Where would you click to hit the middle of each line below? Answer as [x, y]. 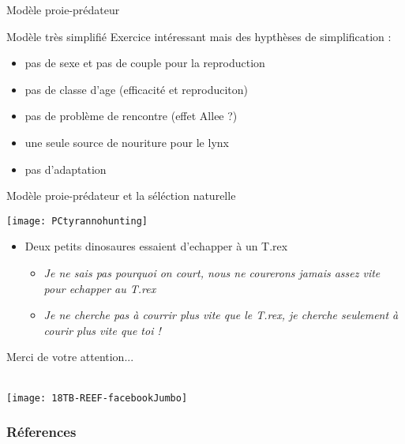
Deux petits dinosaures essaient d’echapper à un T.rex [156, 246]
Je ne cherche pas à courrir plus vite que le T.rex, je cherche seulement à [221, 315]
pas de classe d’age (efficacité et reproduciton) [137, 89]
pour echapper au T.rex [100, 288]
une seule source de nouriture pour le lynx [127, 142]
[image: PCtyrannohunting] [77, 221]
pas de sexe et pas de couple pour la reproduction [145, 63]
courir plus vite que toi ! [102, 330]
